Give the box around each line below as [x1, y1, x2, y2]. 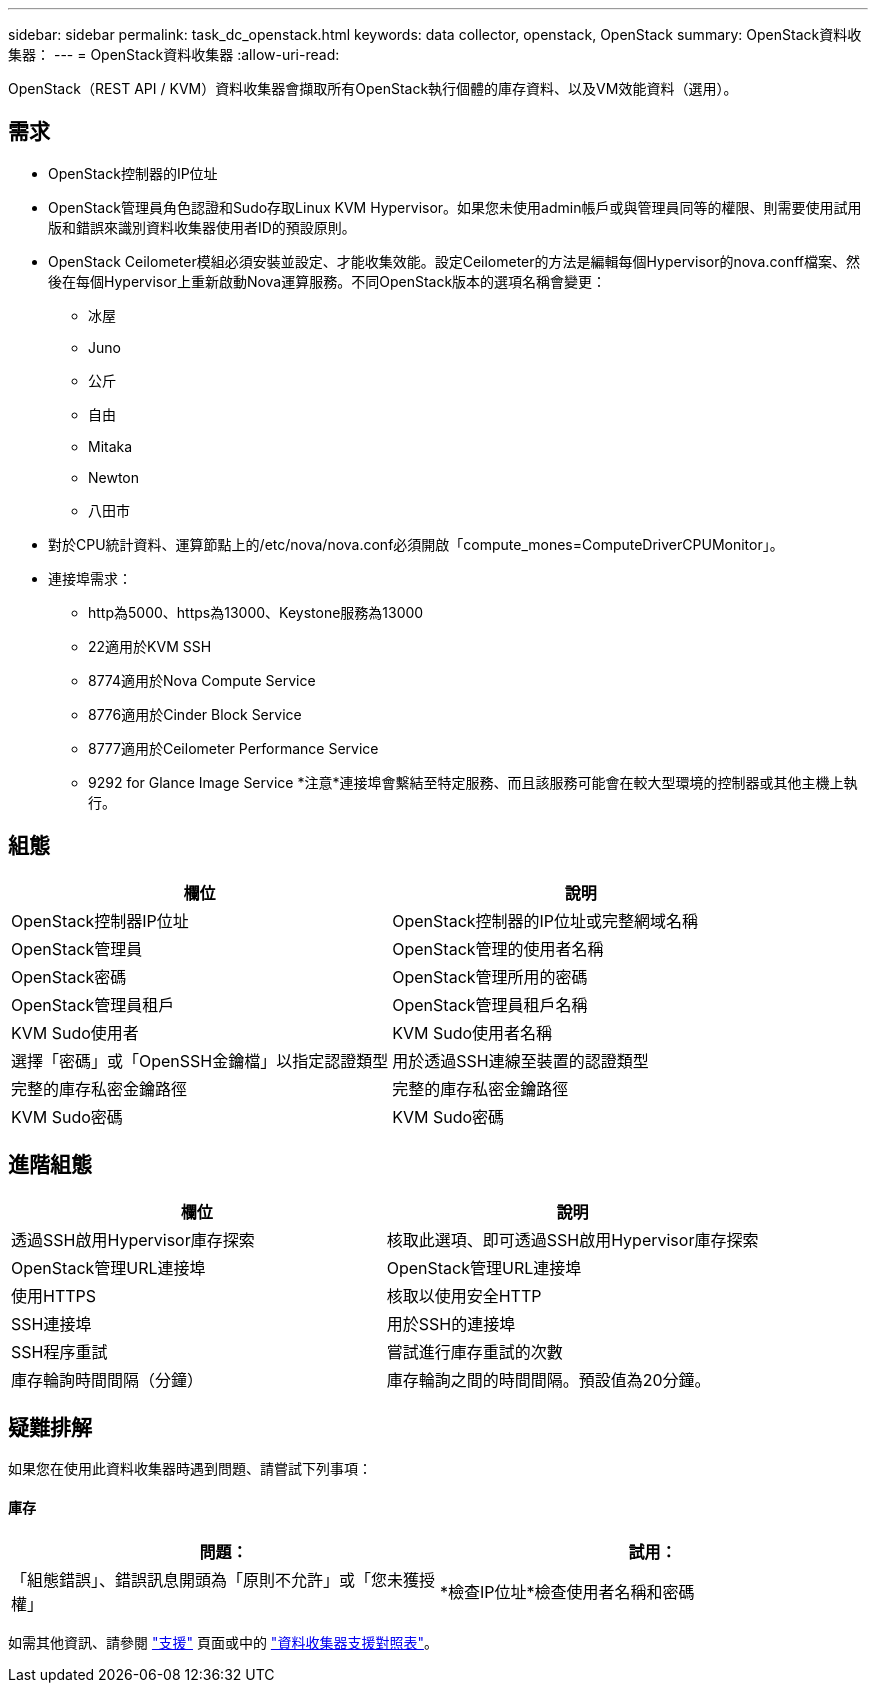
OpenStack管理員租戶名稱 [392, 994, 588, 1015]
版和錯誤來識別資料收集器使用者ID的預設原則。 [48, 218, 356, 236]
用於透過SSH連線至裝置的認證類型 [392, 1050, 649, 1071]
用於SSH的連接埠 [386, 1313, 516, 1334]
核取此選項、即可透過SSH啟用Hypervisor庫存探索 [386, 1229, 759, 1250]
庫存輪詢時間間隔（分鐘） [11, 1369, 204, 1390]
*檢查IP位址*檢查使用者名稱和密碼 [440, 1581, 695, 1602]
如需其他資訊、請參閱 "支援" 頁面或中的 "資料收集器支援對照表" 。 [8, 1633, 438, 1651]
